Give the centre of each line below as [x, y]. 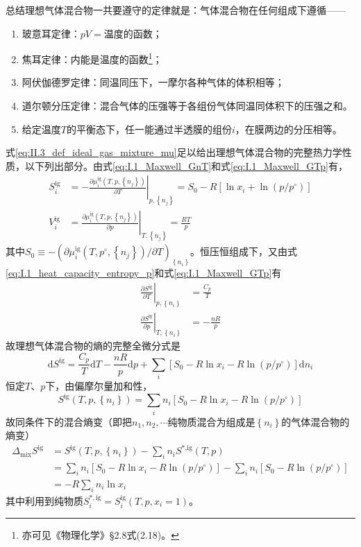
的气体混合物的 [316, 421]
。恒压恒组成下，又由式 [244, 251]
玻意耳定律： [51, 33]
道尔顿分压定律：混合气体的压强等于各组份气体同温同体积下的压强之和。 [187, 106]
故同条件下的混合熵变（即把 [69, 421]
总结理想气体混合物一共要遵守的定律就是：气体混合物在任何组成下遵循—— [176, 10]
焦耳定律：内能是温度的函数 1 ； [92, 58]
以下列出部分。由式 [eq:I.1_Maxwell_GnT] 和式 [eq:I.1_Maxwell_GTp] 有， [186, 165]
